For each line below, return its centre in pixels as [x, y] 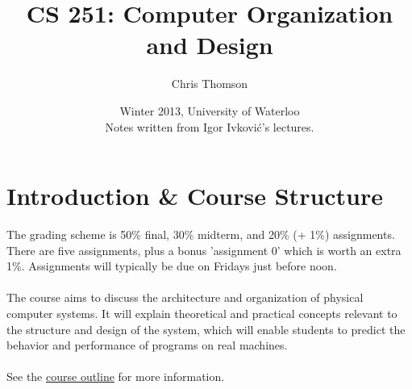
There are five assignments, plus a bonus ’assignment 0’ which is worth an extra [204, 250]
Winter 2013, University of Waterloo [210, 110]
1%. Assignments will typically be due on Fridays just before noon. [172, 266]
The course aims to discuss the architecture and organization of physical [185, 297]
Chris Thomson [210, 84]
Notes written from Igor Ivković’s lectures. [210, 126]
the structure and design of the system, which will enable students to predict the [206, 329]
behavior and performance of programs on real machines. [147, 345]
